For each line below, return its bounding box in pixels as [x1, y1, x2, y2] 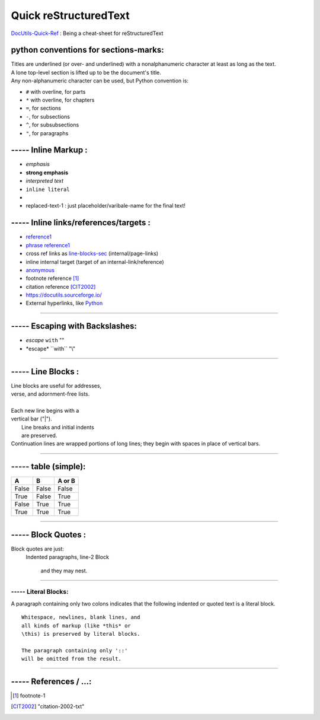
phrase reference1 [25, 241, 71, 249]
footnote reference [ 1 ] [25, 275, 79, 282]
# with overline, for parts [25, 88, 86, 95]
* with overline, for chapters [25, 97, 95, 104]
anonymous [25, 266, 55, 273]
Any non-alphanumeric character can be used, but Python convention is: [11, 77, 189, 84]
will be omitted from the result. [21, 655, 121, 662]
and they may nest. [40, 567, 88, 574]
